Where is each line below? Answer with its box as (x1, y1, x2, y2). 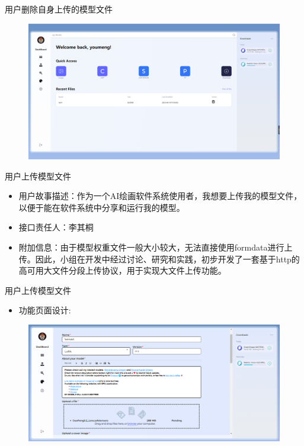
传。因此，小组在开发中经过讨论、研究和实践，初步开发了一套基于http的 (18, 252, 300, 265)
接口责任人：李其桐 (18, 221, 94, 233)
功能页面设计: (18, 304, 71, 316)
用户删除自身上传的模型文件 (5, 3, 113, 15)
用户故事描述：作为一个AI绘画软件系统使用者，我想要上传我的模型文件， (18, 190, 302, 202)
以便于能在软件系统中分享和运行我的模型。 (18, 201, 185, 213)
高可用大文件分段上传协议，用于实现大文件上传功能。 (18, 264, 226, 277)
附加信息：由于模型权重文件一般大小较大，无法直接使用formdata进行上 (18, 240, 293, 253)
